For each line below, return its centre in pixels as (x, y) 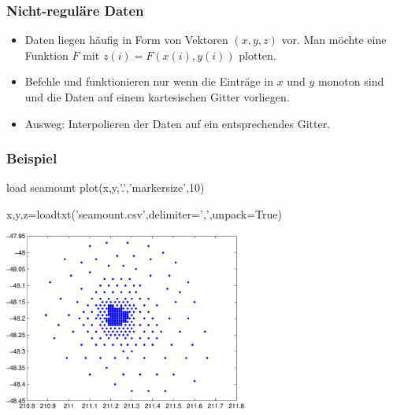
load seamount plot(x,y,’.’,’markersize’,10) (106, 187)
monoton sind (351, 81)
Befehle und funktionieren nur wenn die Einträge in (149, 81)
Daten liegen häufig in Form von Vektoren (126, 40)
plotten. (258, 55)
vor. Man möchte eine (334, 40)
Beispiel (32, 158)
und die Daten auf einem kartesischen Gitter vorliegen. (157, 97)
